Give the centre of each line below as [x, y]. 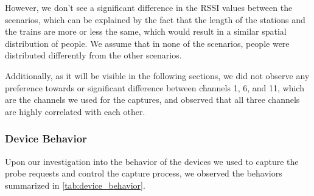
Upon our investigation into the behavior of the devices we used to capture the [152, 161]
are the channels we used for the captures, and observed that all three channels [152, 100]
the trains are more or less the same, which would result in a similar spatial [146, 31]
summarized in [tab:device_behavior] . [75, 185]
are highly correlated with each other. [75, 111]
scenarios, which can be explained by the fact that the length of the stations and [155, 19]
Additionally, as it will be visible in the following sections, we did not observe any [157, 75]
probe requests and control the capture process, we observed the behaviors [144, 173]
